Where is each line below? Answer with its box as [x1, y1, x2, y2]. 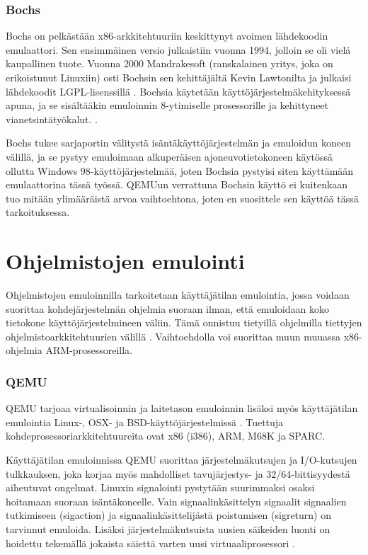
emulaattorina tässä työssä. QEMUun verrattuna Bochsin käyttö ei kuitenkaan [6, 177, 348, 192]
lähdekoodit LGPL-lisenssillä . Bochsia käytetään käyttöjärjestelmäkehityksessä [6, 84, 351, 98]
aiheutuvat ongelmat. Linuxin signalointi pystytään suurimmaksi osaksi [6, 480, 315, 495]
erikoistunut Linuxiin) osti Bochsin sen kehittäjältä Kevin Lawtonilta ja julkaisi [6, 70, 352, 84]
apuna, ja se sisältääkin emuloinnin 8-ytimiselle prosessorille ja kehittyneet [6, 98, 329, 113]
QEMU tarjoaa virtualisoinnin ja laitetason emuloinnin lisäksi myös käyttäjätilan [6, 401, 358, 416]
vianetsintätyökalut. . [6, 111, 98, 126]
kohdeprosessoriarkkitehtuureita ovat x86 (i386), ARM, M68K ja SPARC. [6, 428, 325, 443]
